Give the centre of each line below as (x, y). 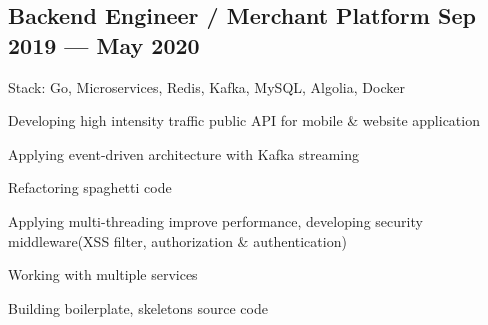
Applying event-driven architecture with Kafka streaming (184, 153)
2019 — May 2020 (104, 44)
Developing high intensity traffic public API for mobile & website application (244, 120)
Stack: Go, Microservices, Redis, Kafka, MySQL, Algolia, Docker (206, 86)
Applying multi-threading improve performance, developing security (215, 220)
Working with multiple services (103, 274)
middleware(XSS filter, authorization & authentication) (177, 240)
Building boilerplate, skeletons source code (138, 307)
